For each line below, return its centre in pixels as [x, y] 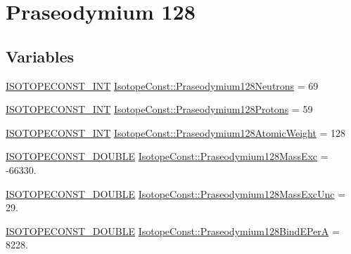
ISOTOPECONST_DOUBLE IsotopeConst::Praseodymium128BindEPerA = [173, 230]
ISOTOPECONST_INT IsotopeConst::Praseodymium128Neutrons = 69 [162, 85]
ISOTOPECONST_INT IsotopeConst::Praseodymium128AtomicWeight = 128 [176, 132]
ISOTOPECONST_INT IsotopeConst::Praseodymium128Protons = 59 [159, 109]
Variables [40, 56]
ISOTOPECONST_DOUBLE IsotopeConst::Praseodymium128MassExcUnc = [176, 193]
